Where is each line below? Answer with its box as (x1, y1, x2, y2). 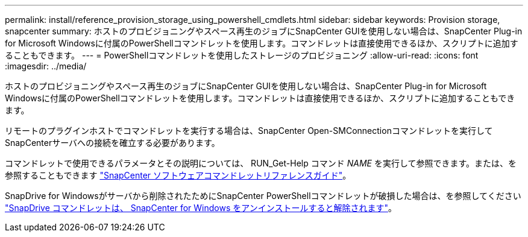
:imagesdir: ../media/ (5, 61, 87, 71)
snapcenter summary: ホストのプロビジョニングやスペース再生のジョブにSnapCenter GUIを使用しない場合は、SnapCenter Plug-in (5, 26, 523, 36)
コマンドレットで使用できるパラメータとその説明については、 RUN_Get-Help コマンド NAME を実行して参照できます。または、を (5, 158, 517, 168)
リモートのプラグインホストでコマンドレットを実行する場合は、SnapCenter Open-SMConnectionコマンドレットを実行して (5, 125, 493, 136)
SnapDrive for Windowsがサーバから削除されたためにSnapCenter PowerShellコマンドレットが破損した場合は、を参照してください (5, 191, 521, 201)
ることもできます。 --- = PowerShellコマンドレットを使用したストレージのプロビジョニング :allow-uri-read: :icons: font (5, 50, 479, 60)
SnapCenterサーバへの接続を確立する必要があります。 (5, 137, 220, 148)
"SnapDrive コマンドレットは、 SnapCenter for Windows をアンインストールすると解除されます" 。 (5, 203, 397, 213)
